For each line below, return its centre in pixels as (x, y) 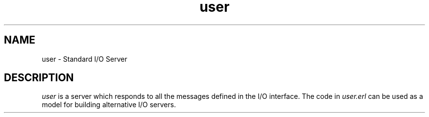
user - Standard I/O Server (84, 59)
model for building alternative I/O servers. (109, 105)
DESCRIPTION (39, 78)
